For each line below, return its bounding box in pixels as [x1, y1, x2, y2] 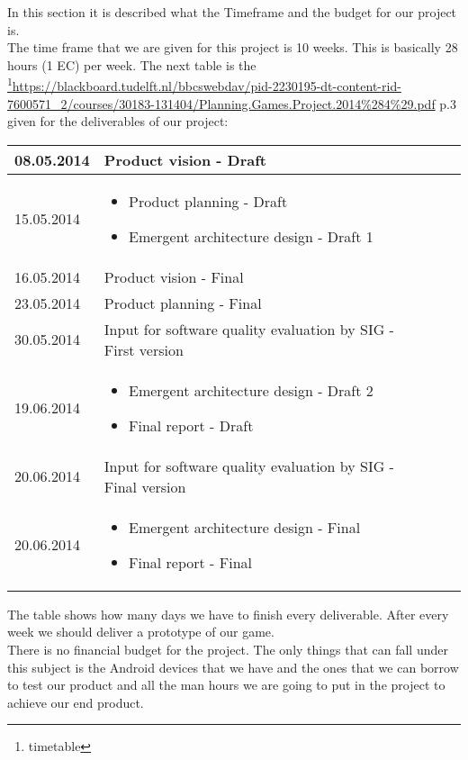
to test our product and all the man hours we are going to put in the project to [7, 675, 445, 694]
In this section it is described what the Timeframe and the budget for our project [7, 3, 457, 21]
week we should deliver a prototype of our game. [7, 622, 274, 641]
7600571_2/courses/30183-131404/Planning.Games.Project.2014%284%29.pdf [7, 94, 436, 113]
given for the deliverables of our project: [7, 112, 229, 131]
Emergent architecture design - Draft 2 [129, 379, 373, 401]
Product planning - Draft [129, 190, 288, 212]
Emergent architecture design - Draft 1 [129, 225, 373, 247]
